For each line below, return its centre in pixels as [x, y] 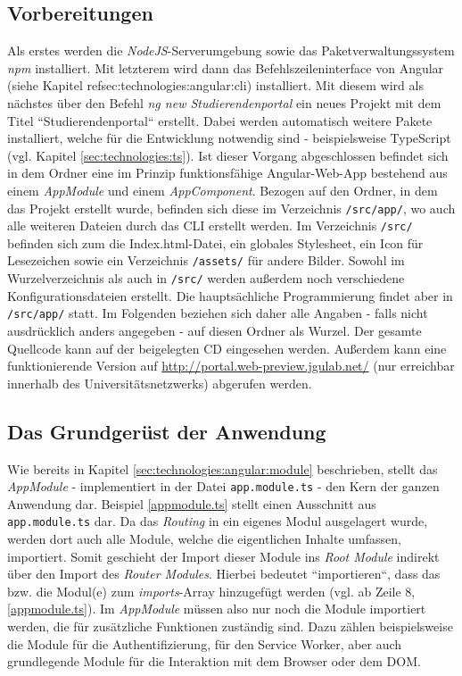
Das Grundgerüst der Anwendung [167, 431]
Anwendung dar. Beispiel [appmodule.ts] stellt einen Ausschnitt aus [192, 503]
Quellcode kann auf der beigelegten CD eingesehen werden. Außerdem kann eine [227, 348]
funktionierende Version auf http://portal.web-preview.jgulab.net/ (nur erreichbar [231, 366]
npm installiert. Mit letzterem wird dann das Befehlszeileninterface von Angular [226, 67]
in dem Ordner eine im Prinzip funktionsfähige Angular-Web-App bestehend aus [227, 173]
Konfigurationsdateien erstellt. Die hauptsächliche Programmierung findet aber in [230, 295]
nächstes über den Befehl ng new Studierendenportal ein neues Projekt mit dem [224, 102]
